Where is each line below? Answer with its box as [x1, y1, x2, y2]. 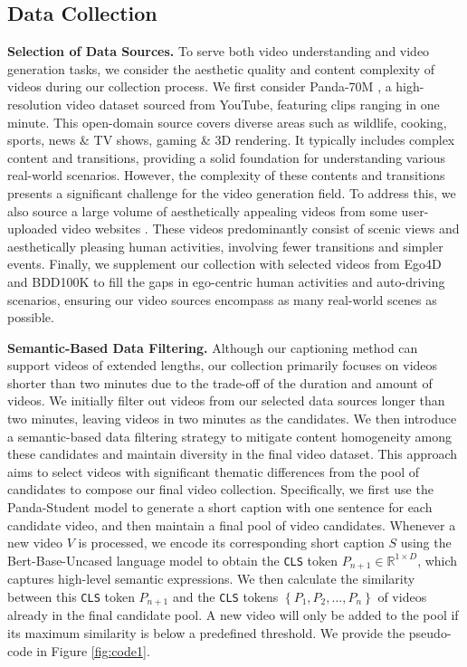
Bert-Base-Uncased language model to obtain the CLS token [7, 550, 338, 569]
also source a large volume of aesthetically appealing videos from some [7, 201, 397, 220]
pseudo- [408, 623, 452, 642]
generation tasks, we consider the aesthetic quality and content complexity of [7, 59, 435, 78]
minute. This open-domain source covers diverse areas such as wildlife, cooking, [7, 112, 447, 131]
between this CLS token [7, 586, 135, 605]
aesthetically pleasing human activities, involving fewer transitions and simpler [7, 236, 443, 255]
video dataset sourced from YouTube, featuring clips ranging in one [65, 94, 440, 113]
